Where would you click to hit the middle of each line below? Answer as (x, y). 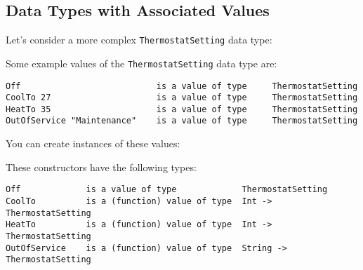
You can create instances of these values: (93, 143)
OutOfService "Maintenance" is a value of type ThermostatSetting (182, 121)
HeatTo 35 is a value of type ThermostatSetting (182, 109)
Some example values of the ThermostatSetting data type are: (141, 63)
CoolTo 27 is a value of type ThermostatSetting (182, 98)
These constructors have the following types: (101, 167)
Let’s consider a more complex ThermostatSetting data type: (139, 40)
